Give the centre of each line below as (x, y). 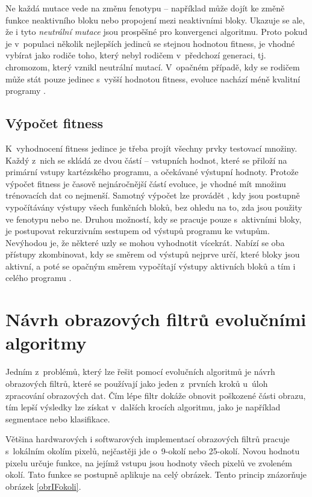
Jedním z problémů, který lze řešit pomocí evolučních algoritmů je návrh (140, 372)
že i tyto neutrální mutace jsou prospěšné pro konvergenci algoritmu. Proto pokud (157, 32)
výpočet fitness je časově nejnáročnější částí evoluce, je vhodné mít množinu (146, 183)
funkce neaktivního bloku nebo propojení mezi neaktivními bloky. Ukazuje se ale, (155, 20)
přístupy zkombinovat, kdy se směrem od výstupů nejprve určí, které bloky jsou (153, 254)
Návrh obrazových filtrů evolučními (156, 319)
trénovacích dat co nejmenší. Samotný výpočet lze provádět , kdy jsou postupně (153, 195)
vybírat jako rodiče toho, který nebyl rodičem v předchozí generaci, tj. (136, 55)
